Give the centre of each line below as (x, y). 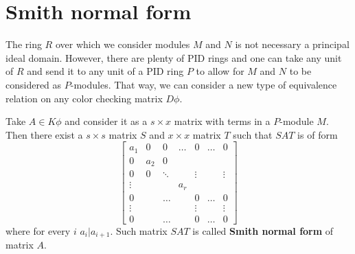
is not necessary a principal (292, 44)
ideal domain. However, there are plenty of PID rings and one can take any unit (174, 57)
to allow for (220, 71)
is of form (318, 134)
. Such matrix (139, 230)
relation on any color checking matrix (84, 98)
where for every (38, 230)
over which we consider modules (123, 44)
